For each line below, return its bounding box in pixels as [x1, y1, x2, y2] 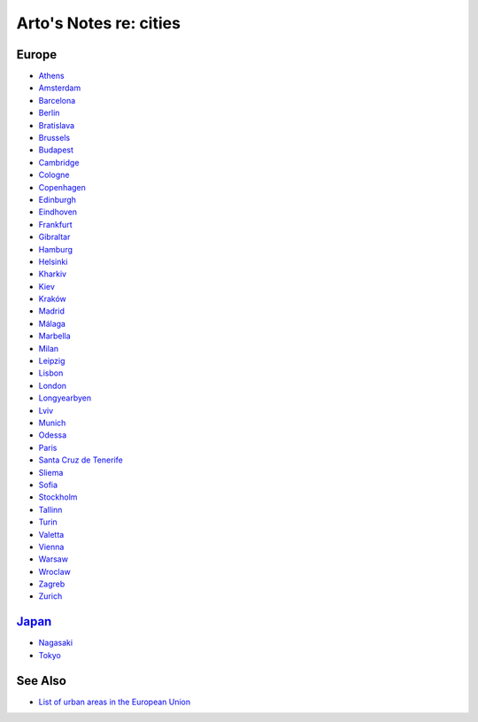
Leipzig [38, 355, 66, 367]
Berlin [38, 107, 60, 119]
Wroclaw [38, 566, 71, 577]
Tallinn [38, 504, 63, 515]
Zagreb [38, 578, 66, 589]
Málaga [38, 318, 66, 329]
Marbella [38, 330, 71, 341]
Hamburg [38, 244, 73, 254]
